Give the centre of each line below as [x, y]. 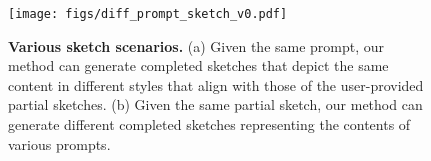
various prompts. [59, 143]
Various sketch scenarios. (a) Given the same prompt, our [196, 45]
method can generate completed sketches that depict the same [198, 65]
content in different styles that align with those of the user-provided [216, 84]
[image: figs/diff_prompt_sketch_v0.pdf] [148, 14]
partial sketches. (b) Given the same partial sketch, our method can [215, 104]
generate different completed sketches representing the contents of [209, 124]
